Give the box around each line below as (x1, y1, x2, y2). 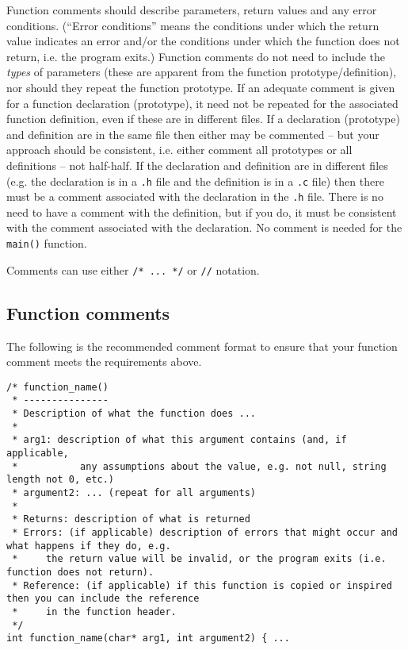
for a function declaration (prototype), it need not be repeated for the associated (6, 94, 398, 111)
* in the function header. (12, 606, 177, 617)
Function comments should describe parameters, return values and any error (6, 2, 377, 17)
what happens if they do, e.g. (6, 540, 171, 552)
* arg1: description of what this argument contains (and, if (12, 434, 347, 446)
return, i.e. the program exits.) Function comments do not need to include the (6, 48, 386, 64)
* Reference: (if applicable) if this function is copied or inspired (12, 579, 392, 591)
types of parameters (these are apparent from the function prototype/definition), (6, 63, 397, 80)
